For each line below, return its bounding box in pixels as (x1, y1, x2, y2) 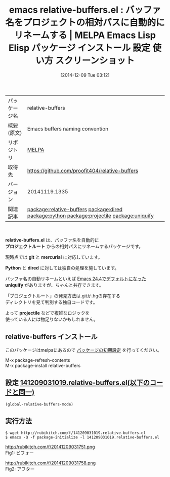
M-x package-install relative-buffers (5, 362, 81, 368)
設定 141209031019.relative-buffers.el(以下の (5, 379, 150, 387)
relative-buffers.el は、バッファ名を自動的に (5, 236, 100, 243)
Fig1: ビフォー (5, 450, 34, 456)
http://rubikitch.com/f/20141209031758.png (5, 460, 96, 466)
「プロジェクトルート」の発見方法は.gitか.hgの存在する (5, 292, 120, 299)
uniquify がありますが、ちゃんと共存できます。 (5, 282, 104, 288)
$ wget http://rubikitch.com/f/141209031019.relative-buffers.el (5, 430, 146, 436)
